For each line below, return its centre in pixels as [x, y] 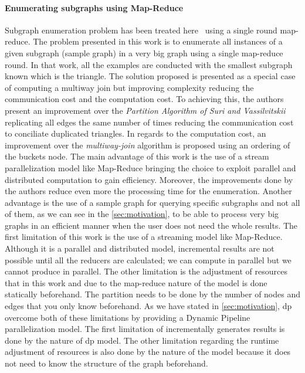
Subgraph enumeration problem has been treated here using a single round [141, 30]
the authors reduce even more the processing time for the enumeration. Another [148, 191]
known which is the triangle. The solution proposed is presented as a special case [150, 76]
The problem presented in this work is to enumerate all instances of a [158, 41]
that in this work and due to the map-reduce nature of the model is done [136, 282]
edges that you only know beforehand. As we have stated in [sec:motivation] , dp [148, 306]
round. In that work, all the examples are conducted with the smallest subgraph [149, 64]
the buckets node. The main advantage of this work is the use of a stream [137, 156]
